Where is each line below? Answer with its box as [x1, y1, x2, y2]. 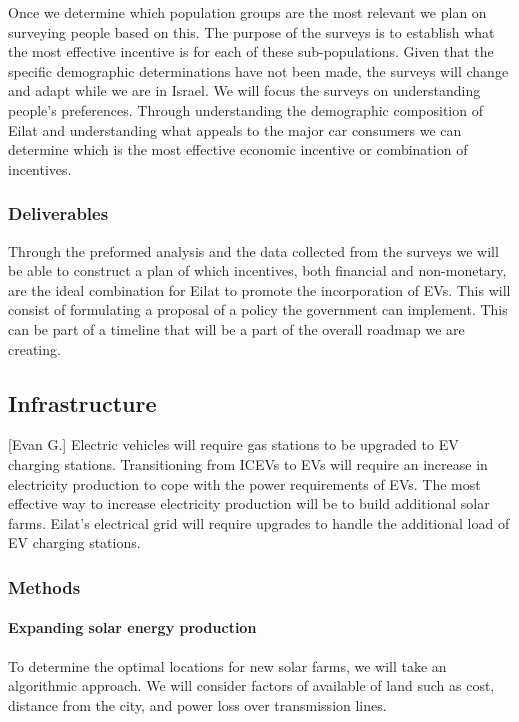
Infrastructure [8, 387, 157, 418]
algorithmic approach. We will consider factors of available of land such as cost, [8, 675, 495, 696]
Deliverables [8, 201, 109, 226]
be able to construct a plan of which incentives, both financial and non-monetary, [8, 260, 507, 281]
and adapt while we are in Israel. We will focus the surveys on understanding [8, 80, 481, 101]
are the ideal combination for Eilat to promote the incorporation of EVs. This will [8, 279, 511, 300]
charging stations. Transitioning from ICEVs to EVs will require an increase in [8, 453, 488, 474]
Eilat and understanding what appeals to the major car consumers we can [8, 119, 462, 140]
